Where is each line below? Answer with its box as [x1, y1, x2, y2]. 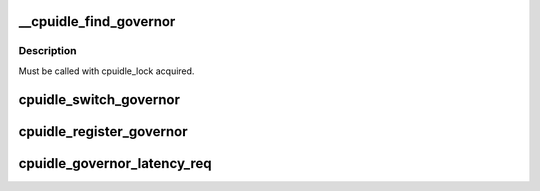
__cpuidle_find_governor [18, 13, 176, 30]
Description [18, 44, 77, 58]
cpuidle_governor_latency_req [18, 155, 212, 172]
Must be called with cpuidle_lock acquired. [18, 65, 195, 77]
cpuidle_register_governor [18, 123, 189, 140]
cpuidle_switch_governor [18, 91, 180, 108]
